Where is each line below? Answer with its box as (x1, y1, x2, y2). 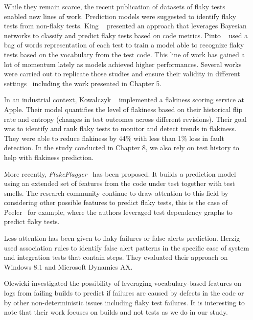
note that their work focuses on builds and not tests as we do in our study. (4, 307, 228, 317)
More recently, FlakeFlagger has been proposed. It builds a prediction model (4, 168, 236, 179)
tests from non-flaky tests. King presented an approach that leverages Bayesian (4, 21, 247, 31)
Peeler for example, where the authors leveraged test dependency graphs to (4, 206, 232, 217)
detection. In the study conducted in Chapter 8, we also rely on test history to (4, 142, 239, 153)
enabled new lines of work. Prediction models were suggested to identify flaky (4, 11, 236, 21)
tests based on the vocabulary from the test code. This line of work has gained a (4, 49, 245, 59)
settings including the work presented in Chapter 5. (4, 78, 161, 88)
